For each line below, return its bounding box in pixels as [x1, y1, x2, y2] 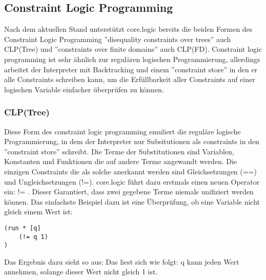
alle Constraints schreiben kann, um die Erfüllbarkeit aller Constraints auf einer [4, 74, 255, 85]
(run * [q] [4, 224, 41, 232]
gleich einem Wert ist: [4, 206, 73, 217]
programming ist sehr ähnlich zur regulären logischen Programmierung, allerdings [4, 53, 260, 64]
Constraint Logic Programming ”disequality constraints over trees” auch [4, 33, 231, 44]
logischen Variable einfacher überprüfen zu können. [4, 84, 164, 94]
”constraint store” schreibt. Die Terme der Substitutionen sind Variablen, [4, 146, 234, 156]
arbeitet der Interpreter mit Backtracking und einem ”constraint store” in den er [4, 64, 258, 74]
